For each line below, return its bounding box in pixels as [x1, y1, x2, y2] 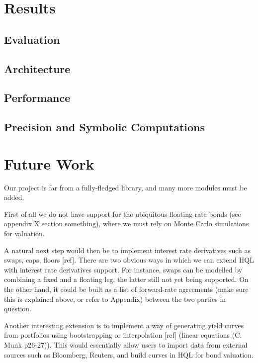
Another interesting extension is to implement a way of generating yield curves [4, 320, 244, 330]
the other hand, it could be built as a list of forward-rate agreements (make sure [4, 283, 249, 294]
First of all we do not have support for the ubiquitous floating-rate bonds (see [4, 208, 241, 219]
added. [4, 192, 24, 202]
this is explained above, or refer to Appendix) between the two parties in [4, 293, 226, 304]
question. [4, 303, 31, 314]
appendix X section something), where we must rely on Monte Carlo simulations [4, 218, 249, 229]
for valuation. [4, 228, 45, 238]
